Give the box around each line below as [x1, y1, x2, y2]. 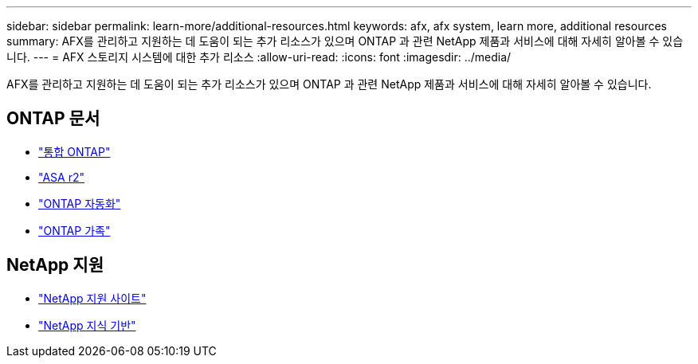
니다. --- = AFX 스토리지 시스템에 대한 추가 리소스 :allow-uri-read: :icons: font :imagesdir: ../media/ [6, 50, 512, 64]
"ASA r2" [38, 170, 84, 184]
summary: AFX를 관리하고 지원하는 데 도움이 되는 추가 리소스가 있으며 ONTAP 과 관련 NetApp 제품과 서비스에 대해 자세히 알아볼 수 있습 [6, 34, 684, 48]
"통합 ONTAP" [38, 144, 111, 159]
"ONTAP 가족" [38, 223, 111, 237]
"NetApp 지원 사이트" [38, 291, 147, 305]
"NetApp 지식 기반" [38, 318, 136, 332]
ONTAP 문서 [6, 108, 100, 129]
